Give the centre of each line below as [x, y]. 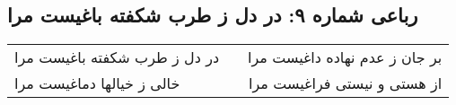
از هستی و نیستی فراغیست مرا [346, 83]
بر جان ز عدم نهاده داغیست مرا [345, 57]
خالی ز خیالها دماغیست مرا [97, 83]
